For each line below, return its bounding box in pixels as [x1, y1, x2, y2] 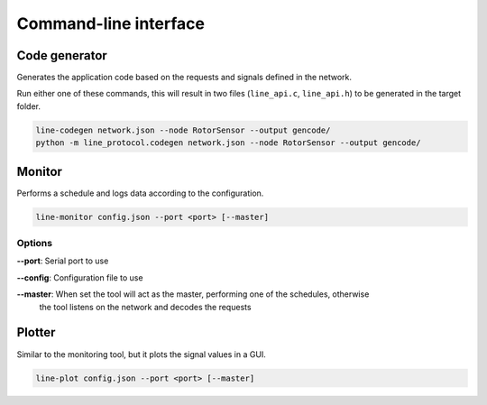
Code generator [16, 48, 107, 63]
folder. [16, 100, 41, 112]
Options [16, 237, 53, 250]
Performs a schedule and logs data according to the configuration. [16, 188, 264, 198]
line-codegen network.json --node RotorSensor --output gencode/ [35, 124, 331, 135]
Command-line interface [16, 14, 205, 33]
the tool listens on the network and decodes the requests [39, 301, 252, 312]
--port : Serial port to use [16, 255, 109, 266]
